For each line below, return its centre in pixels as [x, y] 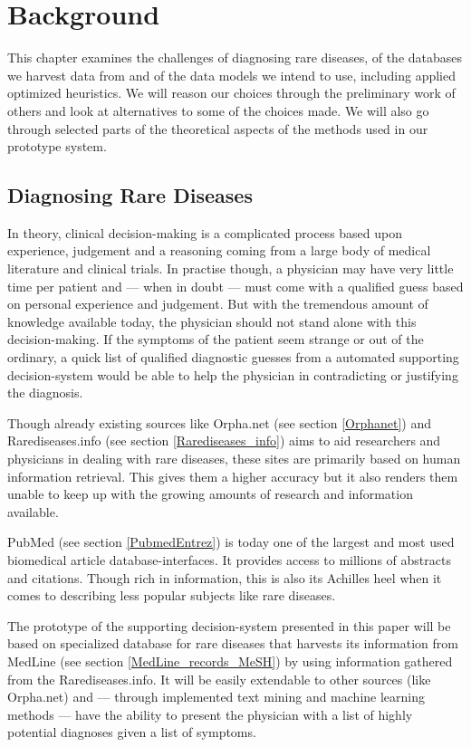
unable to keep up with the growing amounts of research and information [210, 494]
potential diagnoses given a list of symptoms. [132, 732]
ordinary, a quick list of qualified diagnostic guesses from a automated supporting [233, 357]
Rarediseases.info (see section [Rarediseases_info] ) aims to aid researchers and [224, 441]
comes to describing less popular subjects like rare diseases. [172, 595]
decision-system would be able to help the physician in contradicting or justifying [233, 374]
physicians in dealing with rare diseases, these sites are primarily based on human [234, 459]
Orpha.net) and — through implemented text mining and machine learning [216, 697]
